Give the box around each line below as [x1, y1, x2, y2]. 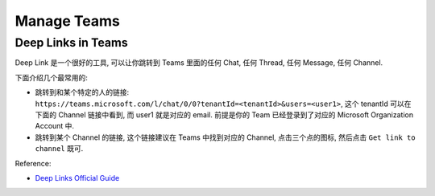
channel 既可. [35, 144, 84, 153]
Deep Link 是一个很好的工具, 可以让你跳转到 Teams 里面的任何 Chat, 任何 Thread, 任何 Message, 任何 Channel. [14, 58, 383, 67]
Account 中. [35, 121, 75, 131]
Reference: [14, 158, 52, 168]
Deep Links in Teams [14, 35, 128, 50]
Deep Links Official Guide [35, 173, 120, 182]
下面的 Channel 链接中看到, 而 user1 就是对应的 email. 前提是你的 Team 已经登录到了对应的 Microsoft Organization [35, 109, 414, 120]
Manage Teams [14, 12, 120, 30]
